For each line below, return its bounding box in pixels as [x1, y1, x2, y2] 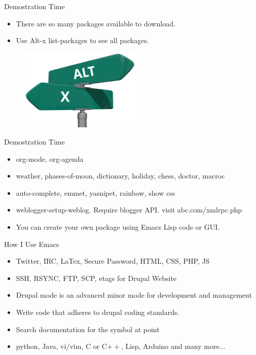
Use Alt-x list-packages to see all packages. [16, 35, 149, 46]
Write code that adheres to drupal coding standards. [16, 306, 179, 317]
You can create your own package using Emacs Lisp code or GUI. [16, 221, 220, 232]
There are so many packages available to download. [16, 18, 175, 28]
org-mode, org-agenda [16, 153, 84, 164]
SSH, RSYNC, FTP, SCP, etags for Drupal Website [16, 272, 177, 283]
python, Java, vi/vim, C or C [16, 341, 107, 351]
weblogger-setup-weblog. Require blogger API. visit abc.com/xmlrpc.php [16, 204, 242, 215]
